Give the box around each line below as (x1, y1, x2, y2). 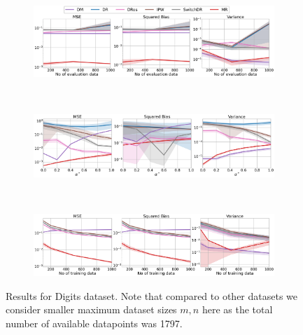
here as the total (202, 302, 273, 317)
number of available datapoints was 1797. (6, 316, 183, 331)
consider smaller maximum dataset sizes (6, 302, 177, 317)
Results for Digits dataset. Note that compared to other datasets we (6, 288, 298, 303)
